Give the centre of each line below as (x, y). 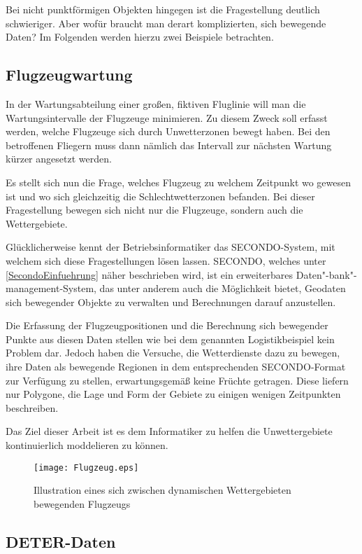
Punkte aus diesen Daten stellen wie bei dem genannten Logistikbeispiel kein (170, 339)
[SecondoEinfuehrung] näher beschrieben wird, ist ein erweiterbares (150, 274)
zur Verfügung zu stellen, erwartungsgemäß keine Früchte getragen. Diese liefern (177, 380)
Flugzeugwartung (69, 75)
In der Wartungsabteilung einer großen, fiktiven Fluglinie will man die (156, 103)
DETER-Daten (61, 541)
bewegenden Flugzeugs (82, 503)
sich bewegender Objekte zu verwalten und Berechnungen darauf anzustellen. (171, 302)
